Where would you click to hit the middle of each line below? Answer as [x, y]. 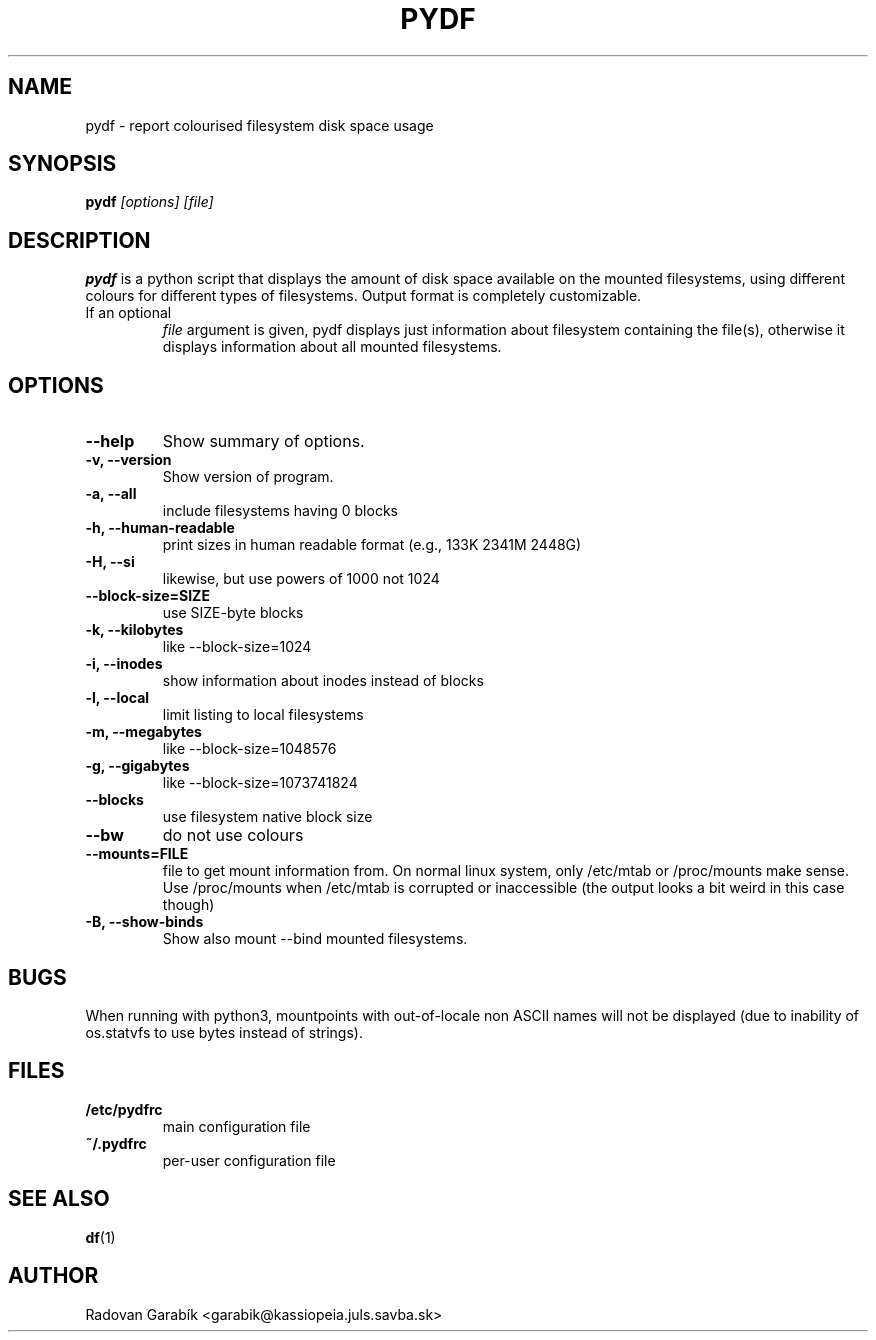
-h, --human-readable [160, 528]
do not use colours [233, 835]
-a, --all [111, 494]
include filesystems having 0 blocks [280, 511]
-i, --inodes [124, 664]
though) [188, 905]
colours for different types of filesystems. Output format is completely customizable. [363, 296]
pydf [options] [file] [149, 202]
